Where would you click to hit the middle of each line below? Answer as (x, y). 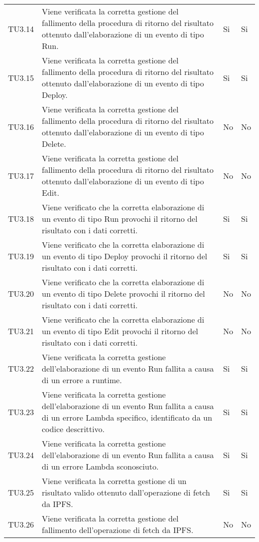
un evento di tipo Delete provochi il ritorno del (124, 293)
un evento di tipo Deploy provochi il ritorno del (125, 256)
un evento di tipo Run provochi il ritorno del (120, 219)
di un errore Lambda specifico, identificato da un (127, 417)
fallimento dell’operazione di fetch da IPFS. (118, 530)
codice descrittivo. (73, 429)
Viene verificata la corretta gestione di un (114, 481)
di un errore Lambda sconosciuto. (100, 466)
